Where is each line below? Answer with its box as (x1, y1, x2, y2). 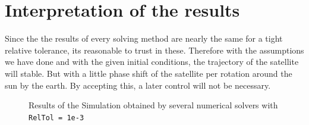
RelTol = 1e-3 (29, 113, 84, 122)
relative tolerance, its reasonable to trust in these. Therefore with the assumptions (5, 43, 304, 56)
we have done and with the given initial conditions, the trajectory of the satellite (5, 55, 299, 68)
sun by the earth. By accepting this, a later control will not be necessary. (5, 79, 271, 91)
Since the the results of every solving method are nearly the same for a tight (5, 32, 283, 45)
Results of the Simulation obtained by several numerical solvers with (29, 99, 278, 111)
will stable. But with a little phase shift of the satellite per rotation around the (5, 67, 292, 79)
